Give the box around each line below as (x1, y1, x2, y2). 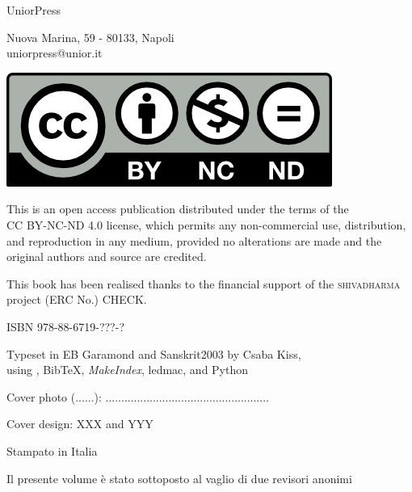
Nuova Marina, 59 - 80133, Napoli (6, 28, 174, 45)
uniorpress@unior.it (6, 44, 103, 61)
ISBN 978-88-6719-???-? (6, 317, 124, 334)
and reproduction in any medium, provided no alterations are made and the (6, 232, 382, 249)
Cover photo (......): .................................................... (6, 388, 269, 405)
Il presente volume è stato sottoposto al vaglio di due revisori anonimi (6, 469, 352, 486)
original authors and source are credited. (6, 248, 207, 265)
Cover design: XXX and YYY (6, 415, 153, 432)
